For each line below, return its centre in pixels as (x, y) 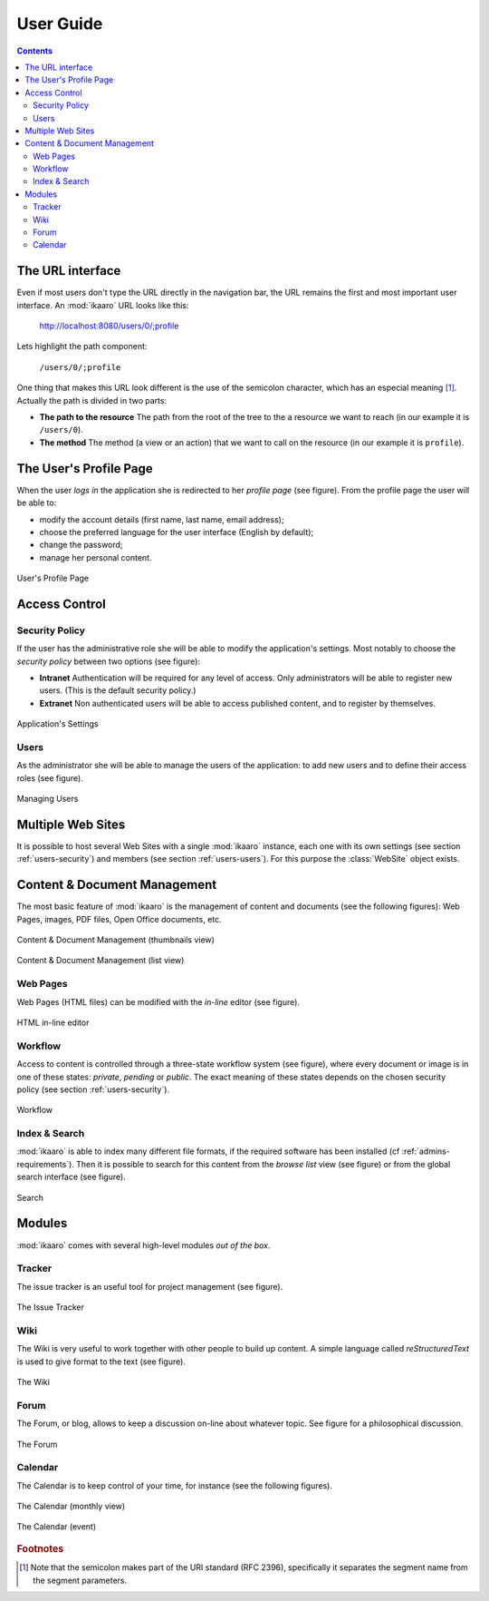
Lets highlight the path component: (82, 347)
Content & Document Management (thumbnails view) (115, 940)
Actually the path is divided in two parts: (92, 400)
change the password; (81, 545)
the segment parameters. (80, 1580)
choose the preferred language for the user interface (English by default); (177, 532)
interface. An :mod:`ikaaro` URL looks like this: (103, 305)
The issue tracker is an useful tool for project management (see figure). (150, 1286)
